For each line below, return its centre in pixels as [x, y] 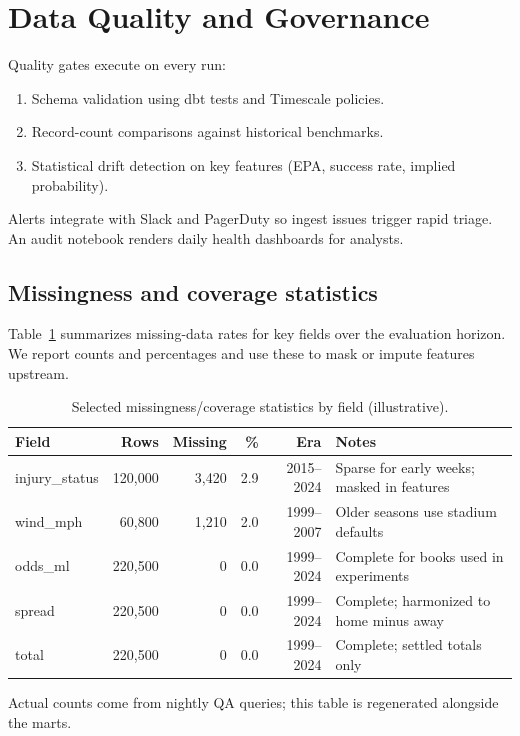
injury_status [57, 476]
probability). [70, 184]
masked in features [392, 486]
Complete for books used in [419, 555]
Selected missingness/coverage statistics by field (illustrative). [260, 406]
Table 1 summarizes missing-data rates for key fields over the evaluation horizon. [257, 333]
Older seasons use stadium [416, 511]
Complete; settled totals [408, 644]
